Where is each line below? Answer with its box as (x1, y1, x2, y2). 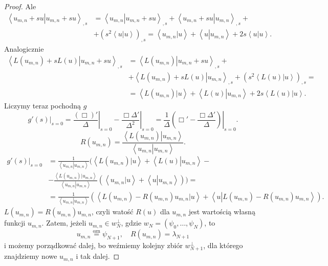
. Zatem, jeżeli (41, 217, 86, 228)
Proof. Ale (4, 1, 36, 11)
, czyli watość (91, 206, 134, 217)
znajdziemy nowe (4, 251, 57, 261)
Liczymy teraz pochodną (4, 100, 81, 110)
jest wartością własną (188, 206, 255, 217)
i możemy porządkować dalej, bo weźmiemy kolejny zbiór (4, 239, 183, 250)
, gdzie (121, 217, 142, 228)
